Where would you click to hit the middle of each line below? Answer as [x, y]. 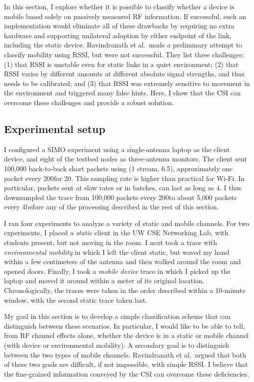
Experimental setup [55, 128]
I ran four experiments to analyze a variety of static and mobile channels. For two [127, 223]
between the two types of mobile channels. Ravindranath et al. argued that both [125, 354]
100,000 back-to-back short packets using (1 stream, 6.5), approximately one [118, 168]
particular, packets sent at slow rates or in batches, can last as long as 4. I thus [123, 188]
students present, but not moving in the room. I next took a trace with [111, 242]
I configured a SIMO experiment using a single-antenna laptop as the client [117, 149]
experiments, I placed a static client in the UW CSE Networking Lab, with [116, 233]
